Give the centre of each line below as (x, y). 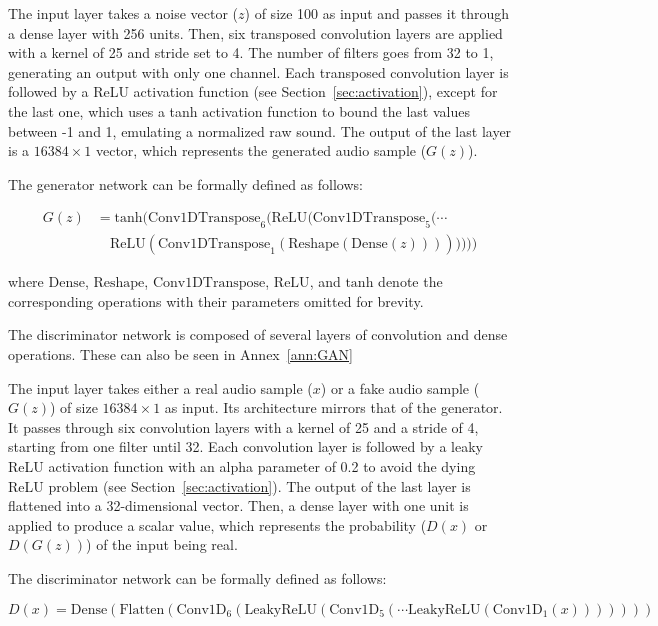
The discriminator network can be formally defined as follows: (197, 577)
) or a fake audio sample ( (400, 387)
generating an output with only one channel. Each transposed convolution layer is (258, 71)
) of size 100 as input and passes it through (377, 13)
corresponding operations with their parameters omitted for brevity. (216, 300)
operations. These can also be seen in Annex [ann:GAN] (181, 353)
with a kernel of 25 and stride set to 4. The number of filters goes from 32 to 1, (251, 52)
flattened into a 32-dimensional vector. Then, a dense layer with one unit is (238, 505)
